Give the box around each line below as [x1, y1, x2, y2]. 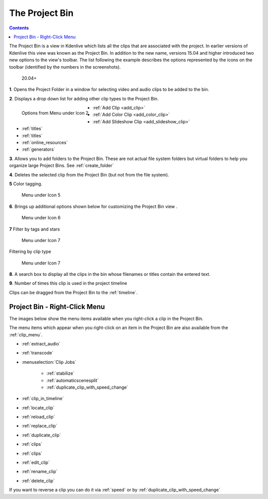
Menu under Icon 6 [21, 215, 61, 221]
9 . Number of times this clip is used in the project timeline [9, 280, 128, 286]
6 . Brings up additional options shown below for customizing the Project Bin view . [9, 203, 178, 209]
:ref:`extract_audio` [21, 340, 61, 346]
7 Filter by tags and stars [9, 226, 60, 232]
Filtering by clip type [9, 249, 52, 254]
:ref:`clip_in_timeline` [21, 396, 64, 402]
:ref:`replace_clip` [21, 423, 58, 429]
